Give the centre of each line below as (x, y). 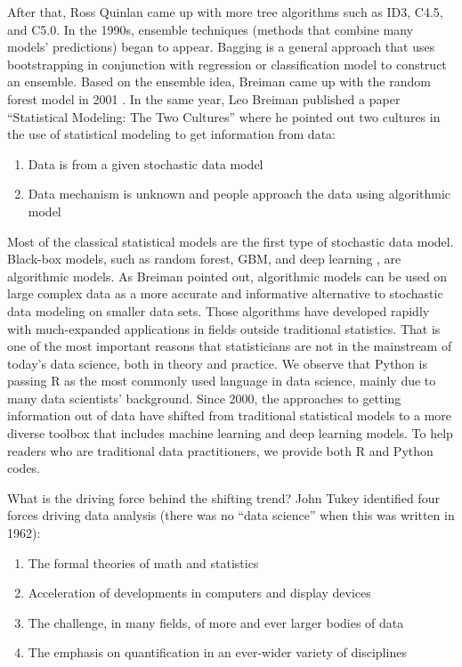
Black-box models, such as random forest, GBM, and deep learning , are (204, 259)
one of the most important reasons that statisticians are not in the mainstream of (230, 346)
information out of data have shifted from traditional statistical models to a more (230, 415)
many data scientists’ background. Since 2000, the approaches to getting (204, 398)
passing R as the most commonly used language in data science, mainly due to (222, 381)
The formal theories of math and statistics (143, 562)
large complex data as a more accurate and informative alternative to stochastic (225, 293)
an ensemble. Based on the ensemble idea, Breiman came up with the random (219, 81)
